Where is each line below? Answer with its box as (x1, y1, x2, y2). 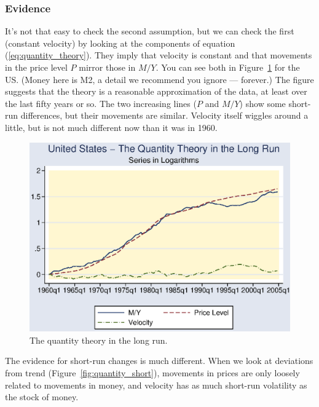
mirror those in (79, 61, 136, 73)
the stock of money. (5, 390, 79, 403)
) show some (239, 97, 286, 109)
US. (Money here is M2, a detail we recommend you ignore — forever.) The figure (5, 73, 314, 85)
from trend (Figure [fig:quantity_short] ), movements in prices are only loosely (5, 366, 300, 379)
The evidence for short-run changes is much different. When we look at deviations (5, 354, 313, 367)
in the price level (5, 61, 68, 73)
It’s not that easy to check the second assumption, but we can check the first (5, 25, 294, 38)
